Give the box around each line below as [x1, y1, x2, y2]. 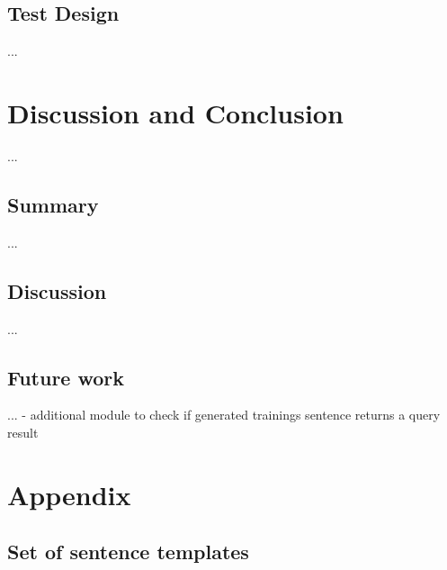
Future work [7, 363, 125, 391]
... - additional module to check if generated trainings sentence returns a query [7, 405, 441, 424]
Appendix [7, 475, 131, 512]
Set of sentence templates [7, 538, 249, 565]
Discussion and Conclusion [7, 94, 344, 131]
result [7, 422, 39, 441]
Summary [7, 190, 99, 218]
